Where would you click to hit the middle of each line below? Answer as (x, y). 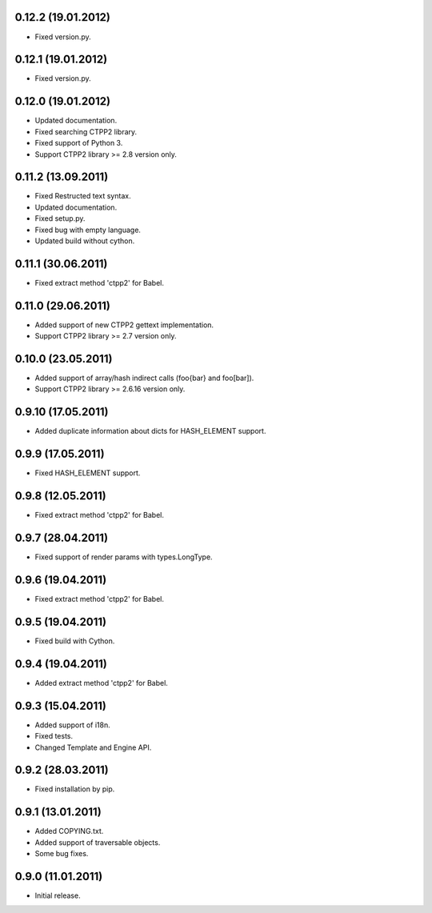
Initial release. (58, 895)
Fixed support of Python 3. (79, 143)
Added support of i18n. (73, 725)
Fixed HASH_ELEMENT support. (88, 473)
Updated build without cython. (85, 241)
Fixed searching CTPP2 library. (86, 131)
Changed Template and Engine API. (93, 747)
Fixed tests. (54, 736)
